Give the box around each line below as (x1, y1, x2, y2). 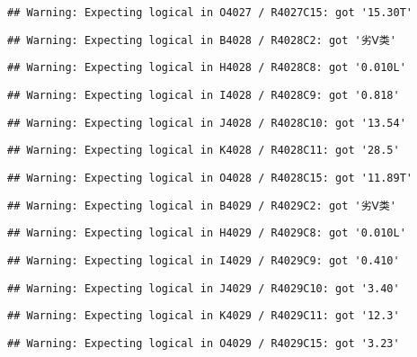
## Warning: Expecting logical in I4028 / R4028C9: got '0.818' (7, 88, 400, 102)
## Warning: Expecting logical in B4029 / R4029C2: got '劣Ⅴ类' (7, 199, 396, 212)
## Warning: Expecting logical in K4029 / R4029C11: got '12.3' (7, 309, 400, 323)
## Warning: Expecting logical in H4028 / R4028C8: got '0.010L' (7, 61, 406, 75)
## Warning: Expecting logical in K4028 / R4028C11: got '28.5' (7, 144, 400, 157)
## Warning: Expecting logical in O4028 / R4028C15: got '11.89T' (7, 171, 413, 184)
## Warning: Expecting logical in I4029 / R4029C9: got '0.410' (7, 254, 400, 267)
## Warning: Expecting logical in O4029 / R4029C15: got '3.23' (7, 336, 400, 350)
